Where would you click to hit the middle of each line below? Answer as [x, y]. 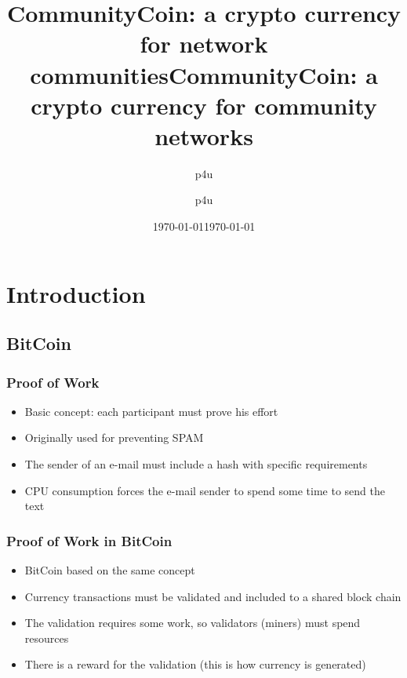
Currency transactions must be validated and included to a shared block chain [213, 596]
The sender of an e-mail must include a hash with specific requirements [196, 464]
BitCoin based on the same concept [110, 570]
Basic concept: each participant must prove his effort [151, 411]
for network [204, 44]
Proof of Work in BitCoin [89, 540]
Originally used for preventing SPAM [114, 437]
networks [204, 135]
